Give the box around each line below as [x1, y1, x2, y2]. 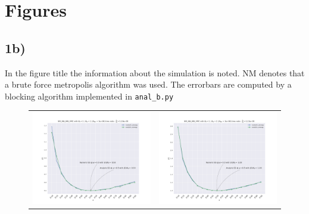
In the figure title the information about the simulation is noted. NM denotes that [5, 66, 305, 79]
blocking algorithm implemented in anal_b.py [5, 89, 174, 102]
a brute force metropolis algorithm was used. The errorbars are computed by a [5, 78, 292, 91]
